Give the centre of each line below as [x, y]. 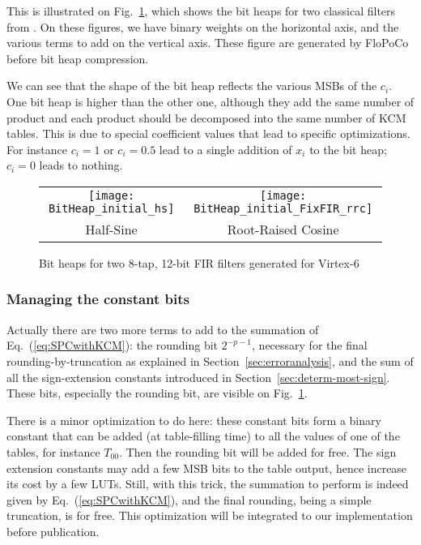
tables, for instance [53, 451]
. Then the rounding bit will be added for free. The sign [258, 451]
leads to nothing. [81, 165]
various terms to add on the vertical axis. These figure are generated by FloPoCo [208, 43]
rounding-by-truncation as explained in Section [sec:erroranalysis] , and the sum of [210, 360]
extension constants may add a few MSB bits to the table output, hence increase [207, 468]
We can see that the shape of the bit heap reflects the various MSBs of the [192, 86]
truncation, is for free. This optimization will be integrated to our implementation [210, 515]
